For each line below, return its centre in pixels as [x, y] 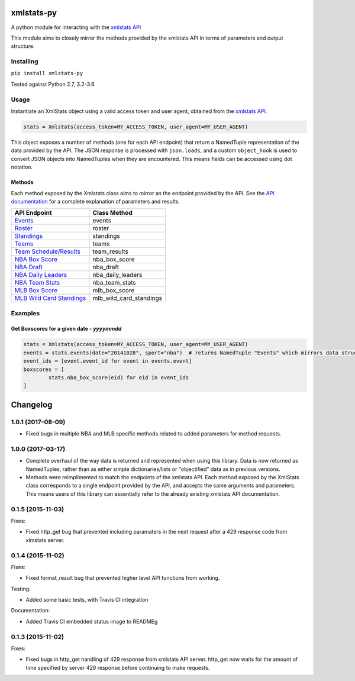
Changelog [32, 404]
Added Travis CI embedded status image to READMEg [92, 621]
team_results [110, 251]
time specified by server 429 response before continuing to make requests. [118, 667]
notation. [22, 167]
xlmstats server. [45, 540]
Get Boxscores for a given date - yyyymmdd [66, 329]
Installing [25, 62]
